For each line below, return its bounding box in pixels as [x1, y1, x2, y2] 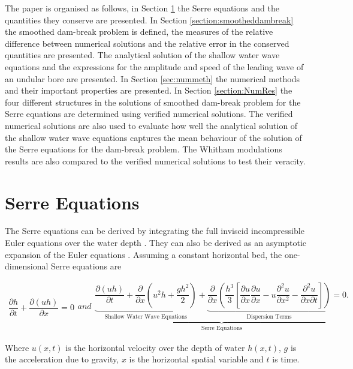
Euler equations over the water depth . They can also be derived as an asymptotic [5, 236, 307, 249]
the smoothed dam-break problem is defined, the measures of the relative [5, 25, 273, 38]
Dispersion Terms [246, 313, 292, 320]
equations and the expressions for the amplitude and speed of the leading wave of [5, 60, 304, 73]
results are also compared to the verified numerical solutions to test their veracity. [5, 154, 306, 167]
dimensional [5, 260, 49, 272]
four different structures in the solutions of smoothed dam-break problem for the [5, 95, 301, 108]
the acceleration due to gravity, [5, 353, 119, 365]
